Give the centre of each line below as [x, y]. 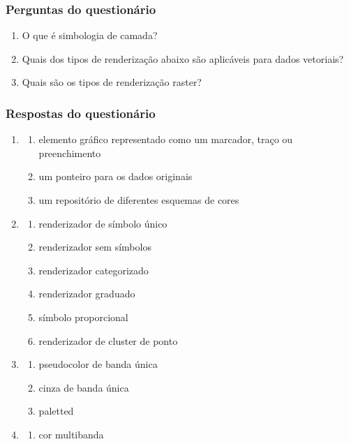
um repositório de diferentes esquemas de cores [139, 200]
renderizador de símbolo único [103, 223]
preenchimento [70, 153]
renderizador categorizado [94, 270]
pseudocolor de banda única [98, 364]
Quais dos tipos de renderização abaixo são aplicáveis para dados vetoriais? [183, 58]
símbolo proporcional [83, 317]
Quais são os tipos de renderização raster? [112, 82]
